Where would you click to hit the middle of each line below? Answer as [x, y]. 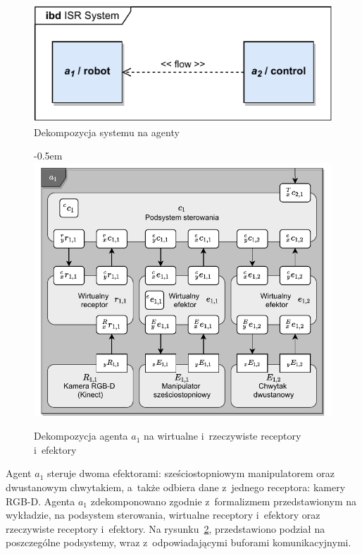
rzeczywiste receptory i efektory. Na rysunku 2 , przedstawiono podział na [166, 528]
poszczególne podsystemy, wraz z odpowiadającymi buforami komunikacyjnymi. [179, 542]
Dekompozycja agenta [81, 436]
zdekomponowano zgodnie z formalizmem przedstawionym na [224, 501]
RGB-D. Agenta [40, 501]
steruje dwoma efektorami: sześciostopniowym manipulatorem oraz [191, 473]
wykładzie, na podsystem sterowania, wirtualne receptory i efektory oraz [163, 515]
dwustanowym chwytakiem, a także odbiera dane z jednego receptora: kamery [176, 487]
